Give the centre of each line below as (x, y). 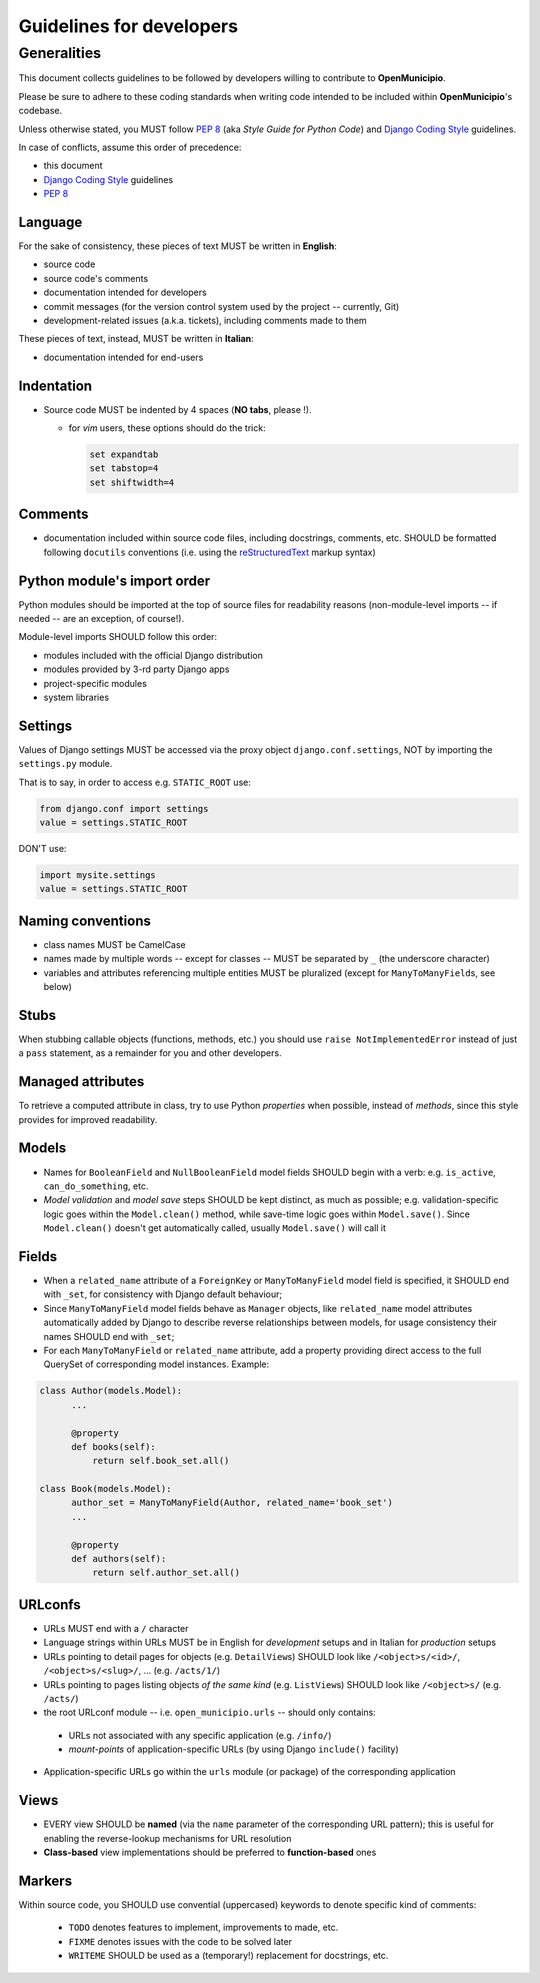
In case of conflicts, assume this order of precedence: (130, 147)
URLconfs (50, 1604)
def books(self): (114, 1446)
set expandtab (124, 454)
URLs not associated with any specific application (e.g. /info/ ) (200, 1735)
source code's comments (96, 278)
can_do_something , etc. (96, 1186)
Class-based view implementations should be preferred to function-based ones (210, 1852)
